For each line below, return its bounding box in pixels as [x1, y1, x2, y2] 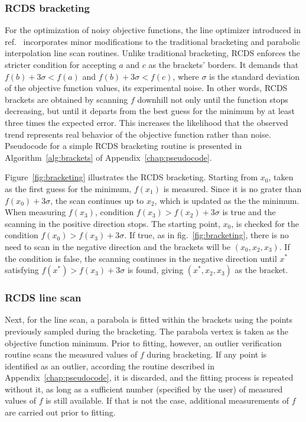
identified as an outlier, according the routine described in [5, 359, 215, 372]
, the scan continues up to [50, 194, 144, 206]
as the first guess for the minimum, [5, 182, 132, 194]
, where [172, 70, 199, 82]
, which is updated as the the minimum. [154, 194, 300, 206]
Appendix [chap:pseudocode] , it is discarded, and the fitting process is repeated [5, 371, 294, 384]
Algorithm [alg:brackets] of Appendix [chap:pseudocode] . [5, 151, 212, 163]
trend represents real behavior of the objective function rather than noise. [5, 128, 271, 140]
